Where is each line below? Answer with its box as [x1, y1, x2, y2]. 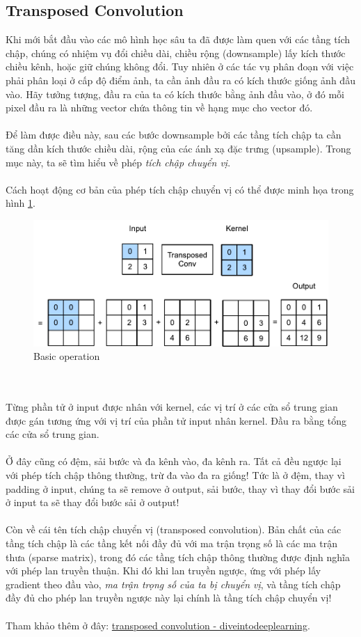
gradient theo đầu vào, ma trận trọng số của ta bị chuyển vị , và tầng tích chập [6, 576, 341, 591]
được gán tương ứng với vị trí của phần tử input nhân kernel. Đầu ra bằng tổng [6, 413, 347, 427]
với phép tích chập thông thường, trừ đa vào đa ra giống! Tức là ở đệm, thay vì [6, 468, 345, 482]
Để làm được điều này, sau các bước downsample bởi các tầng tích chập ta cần [6, 127, 342, 142]
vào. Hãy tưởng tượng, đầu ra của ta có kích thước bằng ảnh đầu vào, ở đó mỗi [6, 86, 344, 101]
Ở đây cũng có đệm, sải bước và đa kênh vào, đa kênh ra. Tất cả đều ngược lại [6, 454, 342, 469]
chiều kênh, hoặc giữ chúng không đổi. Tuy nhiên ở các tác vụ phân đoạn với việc [6, 59, 354, 74]
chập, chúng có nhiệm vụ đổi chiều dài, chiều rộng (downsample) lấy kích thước [6, 45, 346, 60]
